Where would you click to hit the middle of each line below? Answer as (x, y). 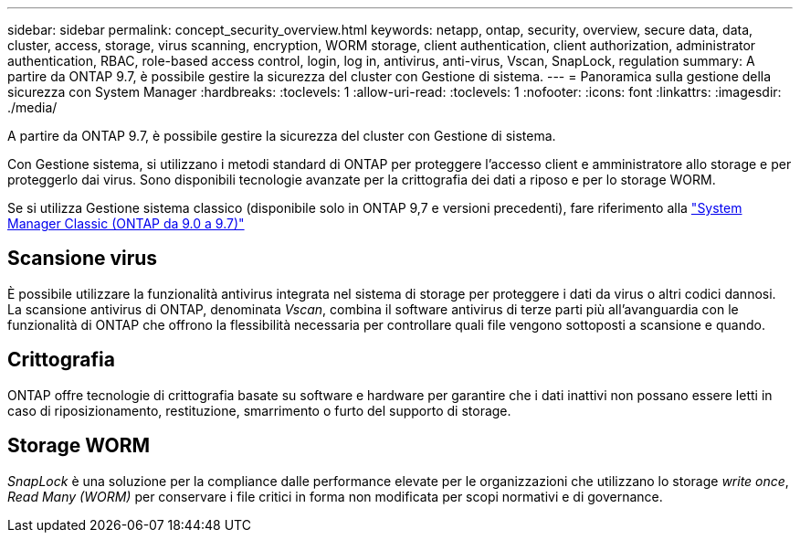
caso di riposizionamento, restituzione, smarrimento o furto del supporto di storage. (259, 410)
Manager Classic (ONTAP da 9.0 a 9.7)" (126, 223)
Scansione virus (83, 259)
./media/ (32, 107)
